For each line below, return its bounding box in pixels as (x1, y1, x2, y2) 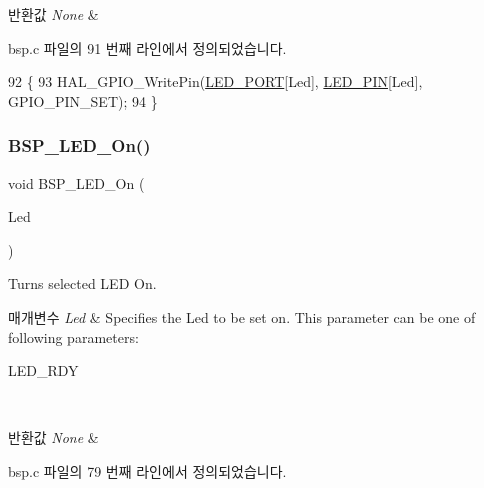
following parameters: (8, 326, 139, 347)
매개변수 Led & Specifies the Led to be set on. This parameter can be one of (8, 306, 476, 327)
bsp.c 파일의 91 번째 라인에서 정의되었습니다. (8, 37, 287, 58)
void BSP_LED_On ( (8, 172, 145, 193)
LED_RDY (8, 360, 79, 381)
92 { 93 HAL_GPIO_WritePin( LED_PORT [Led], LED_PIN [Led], (8, 71, 423, 92)
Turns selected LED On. (8, 273, 157, 294)
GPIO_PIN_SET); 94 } (8, 90, 158, 111)
